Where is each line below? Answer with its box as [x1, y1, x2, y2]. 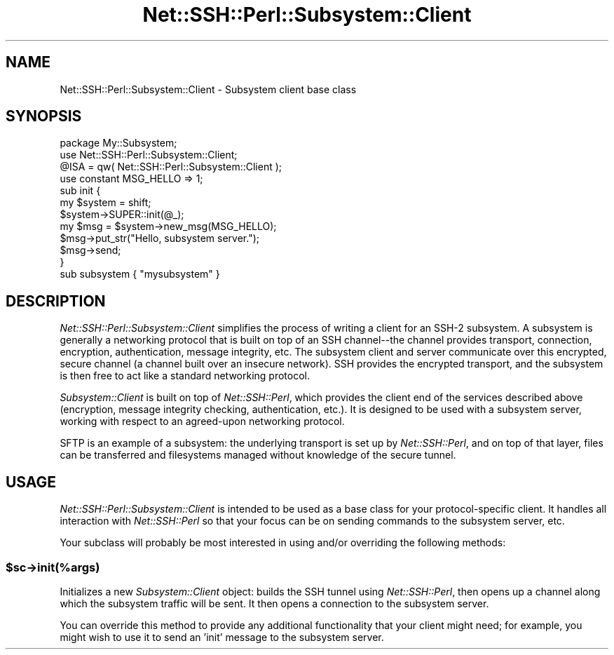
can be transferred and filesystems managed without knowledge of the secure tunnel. [60, 449, 456, 461]
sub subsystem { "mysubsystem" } [60, 268, 220, 281]
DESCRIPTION [6, 292, 106, 310]
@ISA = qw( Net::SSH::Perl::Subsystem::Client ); [60, 161, 282, 173]
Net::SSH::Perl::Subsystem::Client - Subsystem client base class [60, 83, 357, 95]
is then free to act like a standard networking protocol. [60, 370, 311, 382]
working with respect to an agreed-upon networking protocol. [60, 415, 345, 428]
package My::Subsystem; [60, 137, 177, 149]
